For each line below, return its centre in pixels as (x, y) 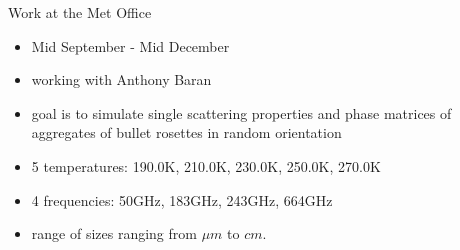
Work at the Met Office (80, 12)
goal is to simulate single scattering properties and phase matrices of (241, 112)
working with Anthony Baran (121, 79)
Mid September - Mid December (130, 45)
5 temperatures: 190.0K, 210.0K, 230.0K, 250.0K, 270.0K (206, 165)
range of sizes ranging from (114, 233)
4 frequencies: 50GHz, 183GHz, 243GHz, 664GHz (182, 199)
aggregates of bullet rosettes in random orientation (186, 132)
